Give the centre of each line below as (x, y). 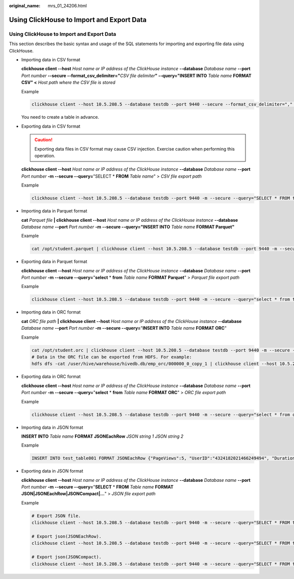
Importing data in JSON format (52, 427)
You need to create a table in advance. (60, 117)
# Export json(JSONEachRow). (67, 536)
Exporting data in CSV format (51, 126)
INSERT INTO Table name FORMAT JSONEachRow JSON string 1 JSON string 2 (102, 436)
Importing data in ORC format (51, 312)
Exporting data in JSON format (52, 471)
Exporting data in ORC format (51, 377)
